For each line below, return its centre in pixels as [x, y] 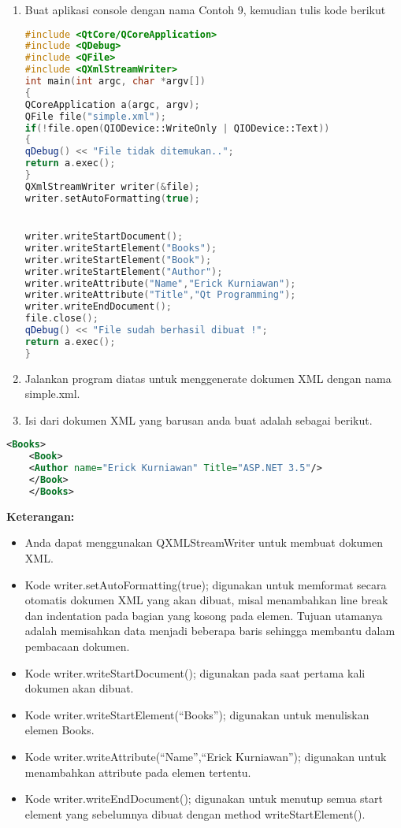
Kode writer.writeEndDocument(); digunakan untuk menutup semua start [204, 798]
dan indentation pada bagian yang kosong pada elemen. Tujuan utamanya [204, 615]
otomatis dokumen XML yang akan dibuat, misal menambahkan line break [206, 600]
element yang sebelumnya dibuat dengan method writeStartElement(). [195, 813]
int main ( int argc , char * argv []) [115, 82]
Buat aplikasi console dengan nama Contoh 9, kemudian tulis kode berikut [205, 9]
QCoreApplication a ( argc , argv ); [112, 104]
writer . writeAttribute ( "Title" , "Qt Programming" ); [160, 295]
